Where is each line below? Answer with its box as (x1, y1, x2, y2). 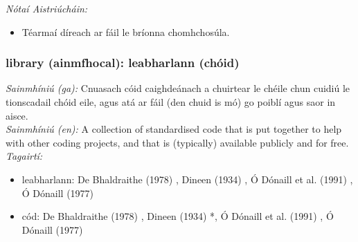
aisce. (6, 108, 28, 122)
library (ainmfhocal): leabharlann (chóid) (6, 54, 240, 71)
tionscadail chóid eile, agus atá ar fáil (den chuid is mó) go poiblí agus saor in (6, 95, 336, 109)
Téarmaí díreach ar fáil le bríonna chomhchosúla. (21, 24, 230, 39)
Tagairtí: (6, 149, 43, 163)
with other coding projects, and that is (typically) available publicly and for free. (6, 135, 349, 149)
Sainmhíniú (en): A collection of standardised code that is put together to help (6, 122, 342, 136)
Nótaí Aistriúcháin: (6, 1, 88, 15)
